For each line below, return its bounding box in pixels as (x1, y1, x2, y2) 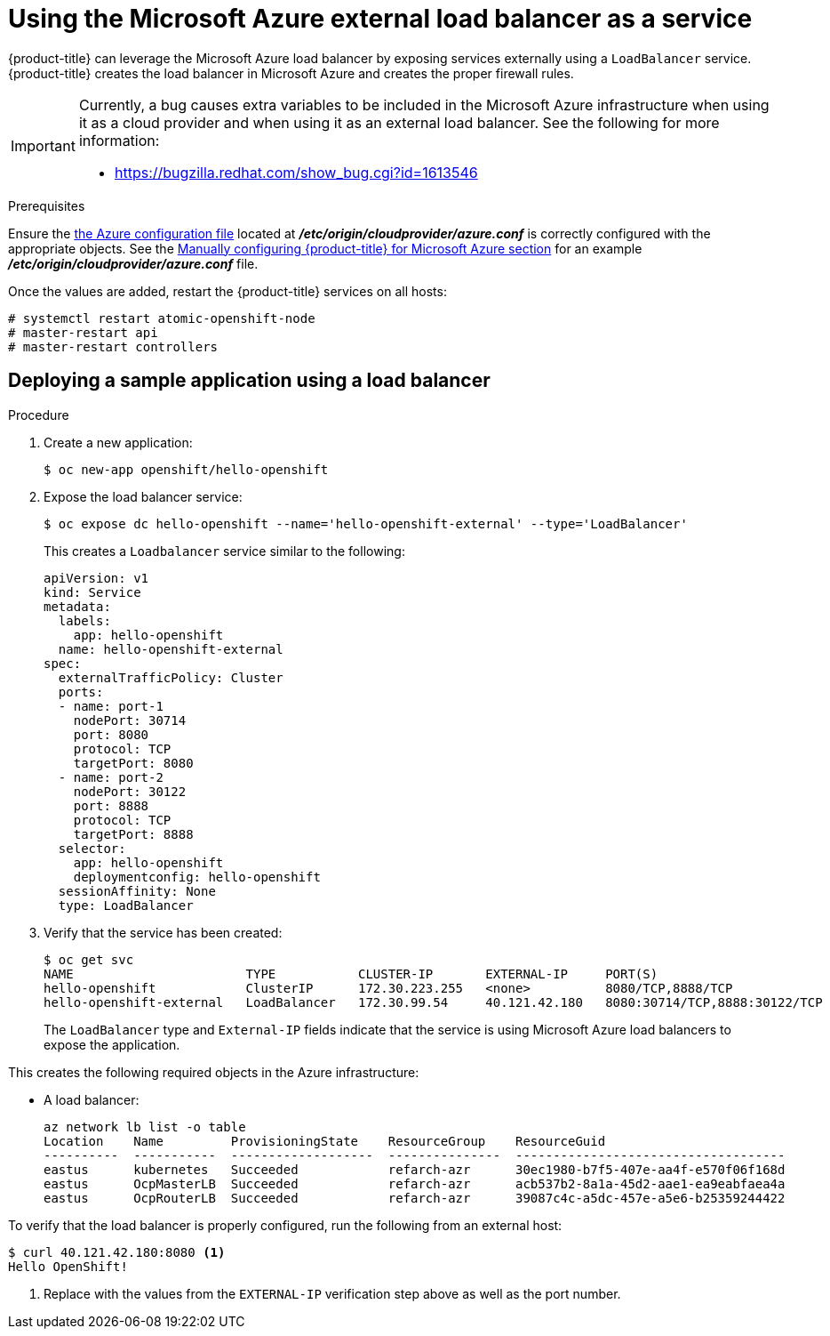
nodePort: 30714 (73, 712, 187, 728)
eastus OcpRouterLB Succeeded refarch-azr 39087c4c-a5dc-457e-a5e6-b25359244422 (44, 1190, 786, 1205)
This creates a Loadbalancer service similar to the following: (44, 543, 405, 559)
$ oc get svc (44, 952, 134, 967)
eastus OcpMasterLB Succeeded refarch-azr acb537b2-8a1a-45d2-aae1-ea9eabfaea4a (44, 1176, 786, 1191)
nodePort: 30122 (73, 784, 187, 799)
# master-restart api (8, 325, 158, 340)
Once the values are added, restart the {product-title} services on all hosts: (8, 283, 447, 299)
